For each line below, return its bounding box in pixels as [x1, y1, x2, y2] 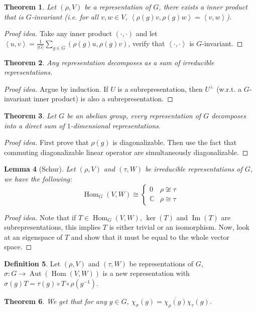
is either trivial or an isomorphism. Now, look [109, 222, 249, 232]
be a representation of [84, 2, 151, 12]
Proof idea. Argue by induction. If [4, 83, 108, 94]
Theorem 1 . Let [4, 2, 57, 12]
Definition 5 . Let [4, 258, 61, 268]
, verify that [128, 38, 165, 48]
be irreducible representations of [145, 164, 242, 174]
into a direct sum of [4, 120, 65, 130]
